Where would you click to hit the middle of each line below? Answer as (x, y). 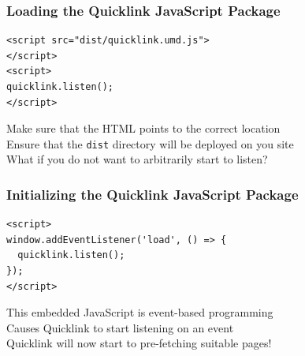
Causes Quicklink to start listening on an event (120, 327)
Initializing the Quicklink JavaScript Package (152, 194)
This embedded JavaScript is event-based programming (140, 312)
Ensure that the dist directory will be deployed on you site (150, 143)
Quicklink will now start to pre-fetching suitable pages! (139, 343)
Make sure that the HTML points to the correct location (143, 128)
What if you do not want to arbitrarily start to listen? (137, 159)
